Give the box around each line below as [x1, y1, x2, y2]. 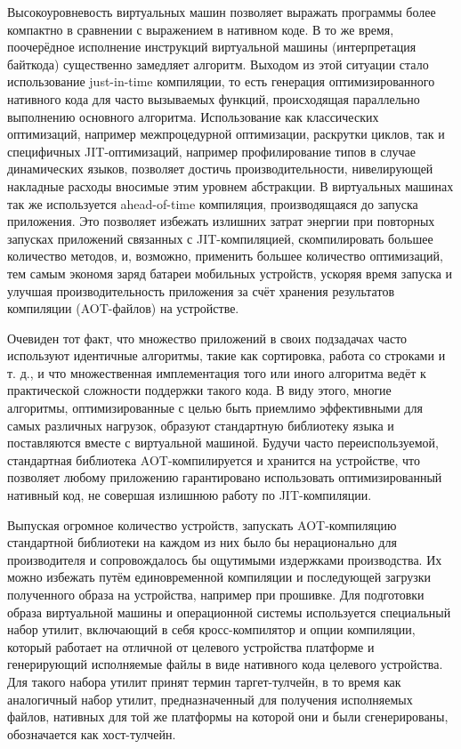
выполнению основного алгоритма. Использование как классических [7, 107, 379, 125]
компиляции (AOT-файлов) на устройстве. [7, 299, 239, 318]
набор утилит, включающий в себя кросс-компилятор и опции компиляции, [7, 620, 416, 639]
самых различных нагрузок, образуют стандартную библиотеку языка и [7, 415, 394, 434]
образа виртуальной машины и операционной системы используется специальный [7, 602, 451, 621]
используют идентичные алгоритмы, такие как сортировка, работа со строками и [7, 346, 446, 365]
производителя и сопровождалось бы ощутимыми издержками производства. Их [7, 550, 442, 568]
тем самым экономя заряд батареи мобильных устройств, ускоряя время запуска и [7, 263, 453, 282]
